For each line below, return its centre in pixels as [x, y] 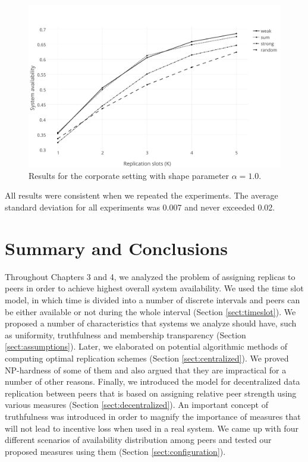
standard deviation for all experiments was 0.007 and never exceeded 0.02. [140, 207]
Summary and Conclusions [116, 248]
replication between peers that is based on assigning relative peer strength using [151, 393]
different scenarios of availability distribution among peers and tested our [138, 440]
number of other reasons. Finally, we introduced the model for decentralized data [153, 381]
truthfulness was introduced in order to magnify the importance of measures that [153, 416]
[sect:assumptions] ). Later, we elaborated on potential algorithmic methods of [146, 346]
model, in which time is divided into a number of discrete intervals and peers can [153, 299]
